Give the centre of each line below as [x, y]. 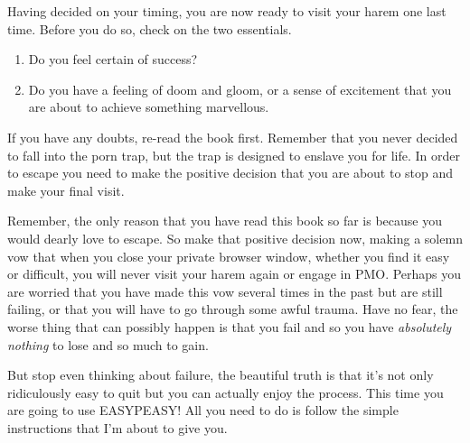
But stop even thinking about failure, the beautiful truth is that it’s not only [221, 375]
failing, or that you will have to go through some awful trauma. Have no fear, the [233, 309]
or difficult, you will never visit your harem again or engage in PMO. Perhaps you [235, 274]
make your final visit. [66, 190]
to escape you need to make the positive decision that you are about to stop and [230, 173]
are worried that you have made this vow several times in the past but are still [225, 291]
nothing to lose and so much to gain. [108, 344]
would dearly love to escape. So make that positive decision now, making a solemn [235, 238]
